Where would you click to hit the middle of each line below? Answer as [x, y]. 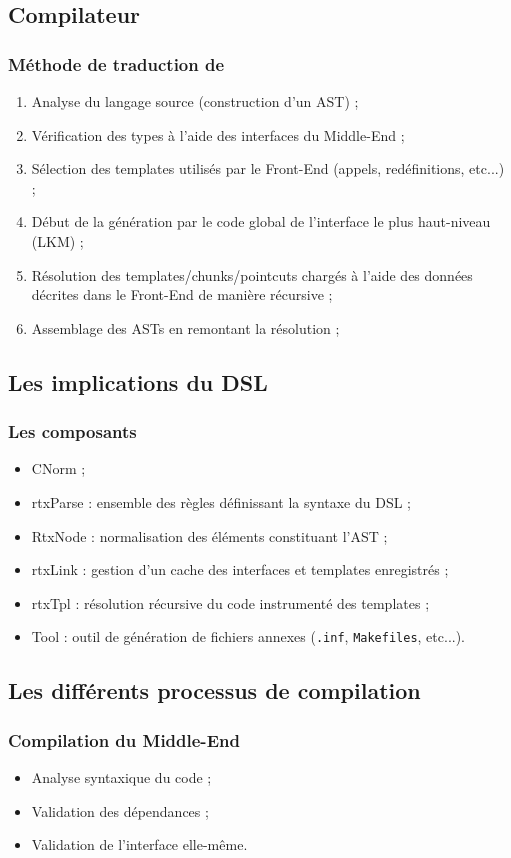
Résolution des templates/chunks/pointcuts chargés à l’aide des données [252, 274]
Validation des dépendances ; [120, 810]
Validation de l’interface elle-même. [139, 844]
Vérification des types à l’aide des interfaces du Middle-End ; [218, 134]
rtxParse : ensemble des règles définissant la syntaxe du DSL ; [221, 501]
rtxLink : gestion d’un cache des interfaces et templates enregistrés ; [240, 569]
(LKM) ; [57, 240]
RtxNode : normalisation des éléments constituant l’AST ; [209, 535]
